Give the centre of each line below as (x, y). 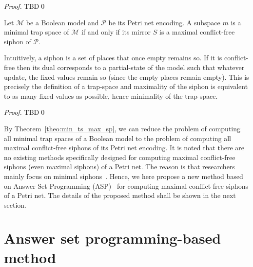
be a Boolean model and (62, 22)
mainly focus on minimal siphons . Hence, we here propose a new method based (124, 176)
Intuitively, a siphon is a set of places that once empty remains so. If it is (113, 58)
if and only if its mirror (116, 32)
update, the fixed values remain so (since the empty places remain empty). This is (126, 77)
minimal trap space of (37, 32)
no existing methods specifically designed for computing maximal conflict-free (120, 157)
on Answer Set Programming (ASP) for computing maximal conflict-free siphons (126, 186)
